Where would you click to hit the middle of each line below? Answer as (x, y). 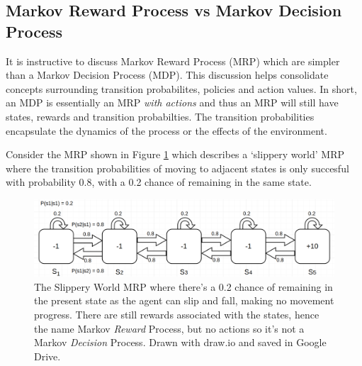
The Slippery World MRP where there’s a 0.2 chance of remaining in (183, 286)
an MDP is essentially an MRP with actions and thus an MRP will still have (172, 102)
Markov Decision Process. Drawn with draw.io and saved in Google (180, 342)
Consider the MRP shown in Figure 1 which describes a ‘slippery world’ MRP (175, 154)
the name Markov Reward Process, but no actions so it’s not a (169, 328)
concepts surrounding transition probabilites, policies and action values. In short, (181, 88)
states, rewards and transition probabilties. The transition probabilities (160, 116)
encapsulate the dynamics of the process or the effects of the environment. (166, 130)
